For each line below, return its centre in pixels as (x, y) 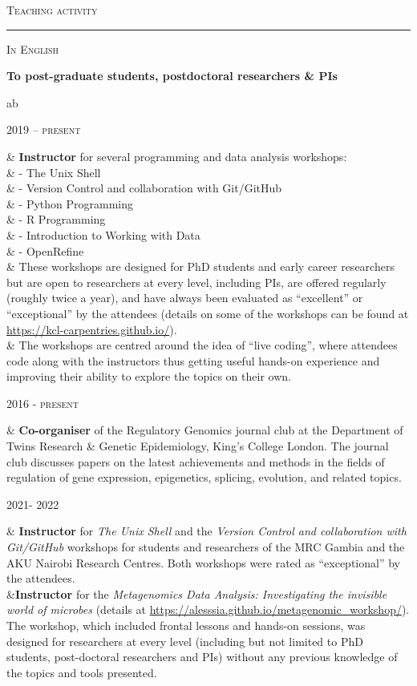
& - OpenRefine (45, 250)
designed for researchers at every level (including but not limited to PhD (185, 641)
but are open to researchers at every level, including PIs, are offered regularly (196, 282)
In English (33, 48)
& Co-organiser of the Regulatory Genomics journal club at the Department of (205, 430)
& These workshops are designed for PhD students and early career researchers (200, 266)
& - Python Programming (70, 203)
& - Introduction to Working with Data (103, 234)
